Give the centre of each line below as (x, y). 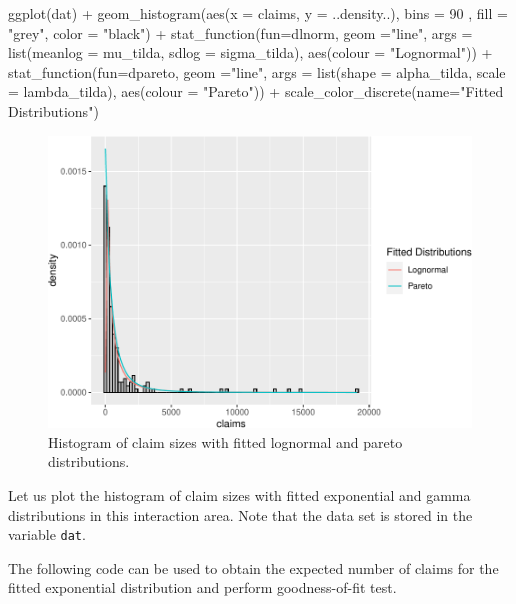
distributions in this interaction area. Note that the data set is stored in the (240, 514)
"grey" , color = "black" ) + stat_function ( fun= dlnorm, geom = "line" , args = (240, 32)
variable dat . (47, 534)
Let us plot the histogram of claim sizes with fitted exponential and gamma (239, 494)
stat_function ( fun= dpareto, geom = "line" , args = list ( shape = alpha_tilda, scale (257, 71)
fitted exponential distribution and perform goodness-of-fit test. (202, 587)
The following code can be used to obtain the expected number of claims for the (253, 567)
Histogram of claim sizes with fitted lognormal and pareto (225, 441)
